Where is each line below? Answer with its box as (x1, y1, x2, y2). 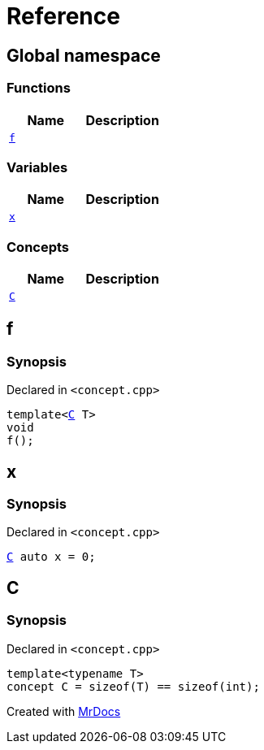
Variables (6, 158, 68, 176)
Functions (6, 80, 71, 97)
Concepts (6, 238, 70, 255)
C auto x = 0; (6, 550, 96, 564)
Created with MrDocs (6, 704, 121, 718)
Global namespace (6, 45, 161, 66)
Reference (6, 2, 120, 30)
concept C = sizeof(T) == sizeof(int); (6, 679, 260, 693)
